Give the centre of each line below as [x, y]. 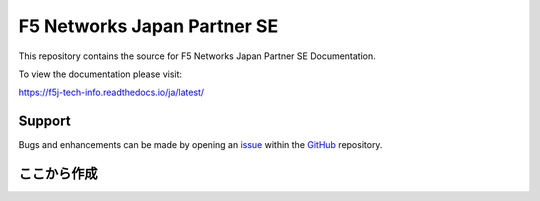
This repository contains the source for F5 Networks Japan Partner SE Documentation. [197, 56]
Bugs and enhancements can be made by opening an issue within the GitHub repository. [200, 145]
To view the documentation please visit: [100, 74]
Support [44, 121]
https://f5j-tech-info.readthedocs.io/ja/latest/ [111, 92]
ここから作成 [58, 173]
